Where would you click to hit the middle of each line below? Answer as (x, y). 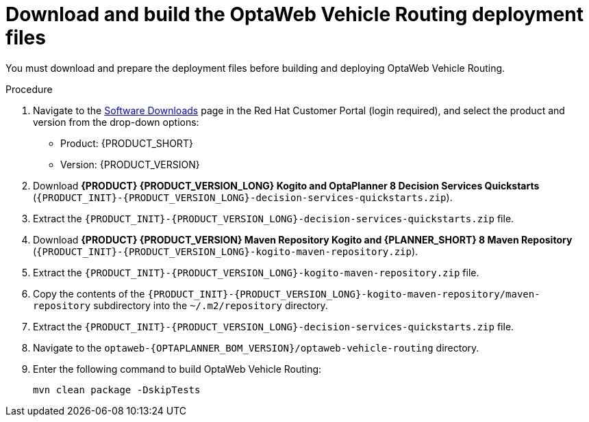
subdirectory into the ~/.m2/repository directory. (211, 305)
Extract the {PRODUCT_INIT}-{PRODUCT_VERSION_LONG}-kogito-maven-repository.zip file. (256, 272)
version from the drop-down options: (116, 122)
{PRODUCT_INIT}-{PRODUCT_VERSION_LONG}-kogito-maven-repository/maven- (344, 294)
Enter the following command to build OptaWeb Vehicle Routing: (177, 369)
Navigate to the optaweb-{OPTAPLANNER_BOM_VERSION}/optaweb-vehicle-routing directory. (256, 347)
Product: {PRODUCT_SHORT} (127, 143)
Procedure (29, 89)
